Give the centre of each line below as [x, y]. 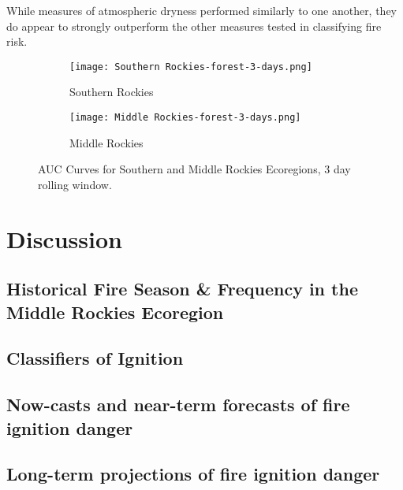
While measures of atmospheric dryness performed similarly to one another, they [202, 10]
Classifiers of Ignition [95, 358]
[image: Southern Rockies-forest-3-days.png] [191, 67]
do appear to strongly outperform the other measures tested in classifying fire [194, 26]
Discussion [64, 238]
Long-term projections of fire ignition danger [193, 474]
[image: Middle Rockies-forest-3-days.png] [185, 118]
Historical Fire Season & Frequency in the [182, 289]
